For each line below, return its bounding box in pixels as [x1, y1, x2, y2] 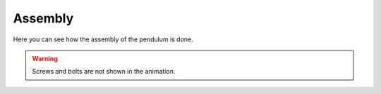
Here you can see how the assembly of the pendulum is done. [13, 35, 193, 43]
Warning [32, 54, 58, 62]
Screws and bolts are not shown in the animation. [32, 67, 176, 76]
